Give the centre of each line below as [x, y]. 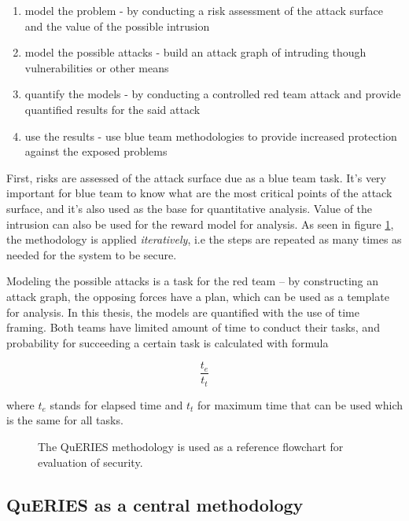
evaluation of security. [90, 462]
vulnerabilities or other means [97, 67]
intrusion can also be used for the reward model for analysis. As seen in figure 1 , [200, 224]
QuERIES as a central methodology [155, 504]
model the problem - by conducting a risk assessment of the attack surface [204, 10]
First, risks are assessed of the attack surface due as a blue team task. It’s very [196, 177]
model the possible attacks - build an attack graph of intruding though [195, 52]
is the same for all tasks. [65, 420]
